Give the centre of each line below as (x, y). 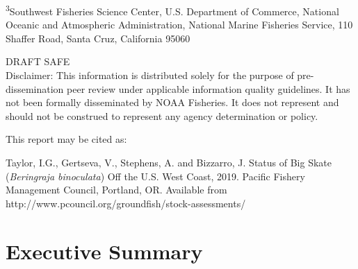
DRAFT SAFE (38, 61)
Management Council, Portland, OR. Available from (116, 190)
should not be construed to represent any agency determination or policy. (162, 115)
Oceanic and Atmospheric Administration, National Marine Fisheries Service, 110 (179, 25)
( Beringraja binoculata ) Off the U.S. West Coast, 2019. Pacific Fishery (155, 176)
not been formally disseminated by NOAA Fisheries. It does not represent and (172, 102)
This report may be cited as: (66, 139)
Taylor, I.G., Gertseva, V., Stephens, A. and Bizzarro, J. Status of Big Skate (169, 162)
